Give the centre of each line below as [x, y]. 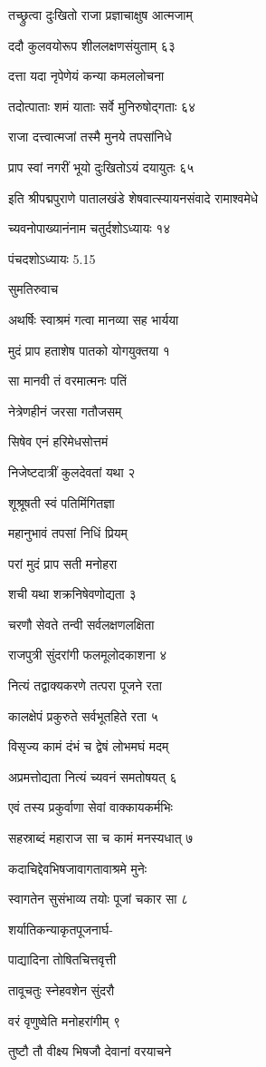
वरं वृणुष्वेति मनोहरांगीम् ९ [64, 1020]
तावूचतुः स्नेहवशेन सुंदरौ [62, 990]
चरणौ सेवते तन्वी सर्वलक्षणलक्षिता [81, 624]
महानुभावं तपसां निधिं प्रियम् [68, 533]
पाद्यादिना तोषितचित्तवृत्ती [62, 959]
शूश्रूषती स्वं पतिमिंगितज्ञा [62, 502]
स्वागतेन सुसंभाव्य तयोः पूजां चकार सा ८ [99, 899]
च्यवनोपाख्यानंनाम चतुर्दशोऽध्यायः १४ [90, 228]
